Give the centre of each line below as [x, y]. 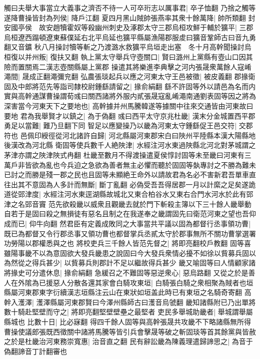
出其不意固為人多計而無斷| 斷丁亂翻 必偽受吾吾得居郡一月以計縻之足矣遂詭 [133, 184]
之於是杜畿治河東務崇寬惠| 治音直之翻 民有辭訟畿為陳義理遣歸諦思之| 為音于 [128, 341]
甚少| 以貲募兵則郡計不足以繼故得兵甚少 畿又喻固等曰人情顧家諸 [151, 263]
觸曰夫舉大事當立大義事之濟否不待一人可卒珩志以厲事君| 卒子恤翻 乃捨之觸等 [130, 8]
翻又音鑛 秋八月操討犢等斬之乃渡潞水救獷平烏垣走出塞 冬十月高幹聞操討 [124, 47]
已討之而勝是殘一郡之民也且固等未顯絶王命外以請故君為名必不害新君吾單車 [126, 174]
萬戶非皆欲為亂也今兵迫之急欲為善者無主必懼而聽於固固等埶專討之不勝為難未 [130, 164]
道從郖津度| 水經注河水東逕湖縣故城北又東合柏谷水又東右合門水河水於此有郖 [129, 194]
